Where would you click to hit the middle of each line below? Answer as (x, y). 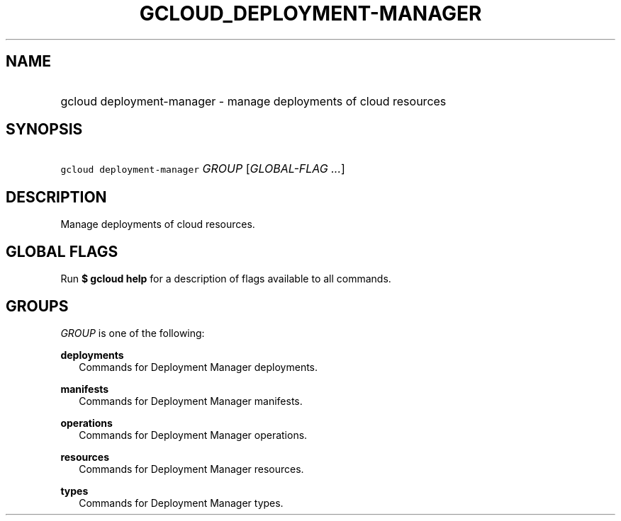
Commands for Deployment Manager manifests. (191, 401)
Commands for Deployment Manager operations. (193, 435)
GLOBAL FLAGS (62, 251)
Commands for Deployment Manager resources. (191, 469)
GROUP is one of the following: (133, 333)
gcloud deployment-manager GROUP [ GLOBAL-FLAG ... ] (203, 169)
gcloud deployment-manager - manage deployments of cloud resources (253, 101)
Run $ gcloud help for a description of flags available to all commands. (226, 279)
